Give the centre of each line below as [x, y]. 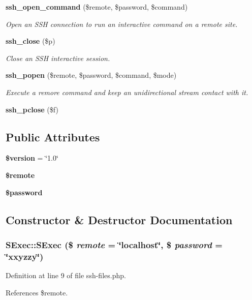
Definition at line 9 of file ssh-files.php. [66, 275]
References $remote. [37, 292]
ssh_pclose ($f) [32, 109]
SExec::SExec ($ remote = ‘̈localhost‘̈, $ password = [114, 244]
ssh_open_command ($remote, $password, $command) [97, 7]
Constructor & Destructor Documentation [119, 219]
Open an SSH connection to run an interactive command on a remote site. [122, 24]
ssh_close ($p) [30, 41]
